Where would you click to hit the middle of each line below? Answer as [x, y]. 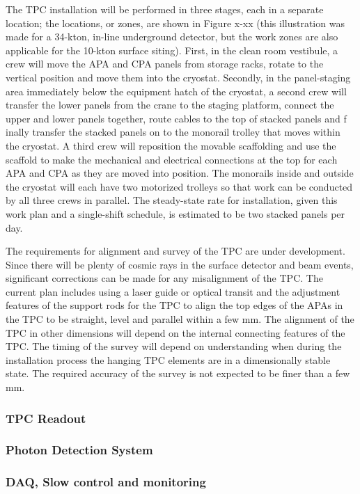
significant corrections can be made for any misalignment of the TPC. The [164, 278]
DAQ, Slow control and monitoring [106, 482]
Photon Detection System [79, 450]
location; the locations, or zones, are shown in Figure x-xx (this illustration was [175, 23]
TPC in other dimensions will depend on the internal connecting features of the [175, 332]
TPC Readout [46, 418]
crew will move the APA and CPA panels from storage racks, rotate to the [165, 64]
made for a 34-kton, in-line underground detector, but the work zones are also [172, 37]
